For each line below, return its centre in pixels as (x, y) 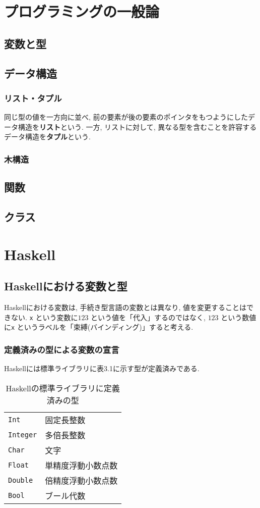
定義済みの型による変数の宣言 (62, 349)
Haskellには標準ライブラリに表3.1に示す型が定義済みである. (102, 368)
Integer (23, 435)
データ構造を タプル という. (47, 137)
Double (21, 480)
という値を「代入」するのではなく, (148, 317)
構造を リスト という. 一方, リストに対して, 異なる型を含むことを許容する (137, 126)
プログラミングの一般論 (82, 11)
